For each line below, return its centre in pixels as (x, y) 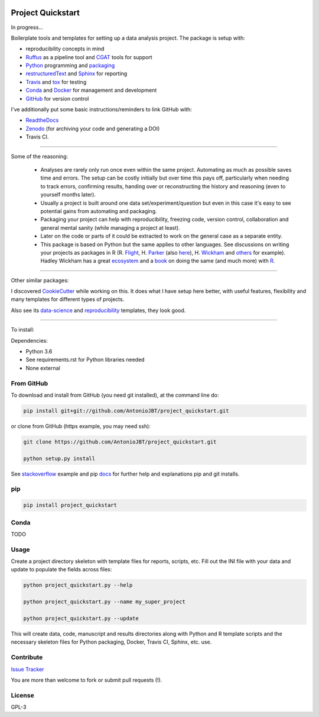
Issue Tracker (27, 669)
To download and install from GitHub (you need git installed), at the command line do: (115, 395)
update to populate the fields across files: (61, 570)
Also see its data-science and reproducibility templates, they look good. (98, 310)
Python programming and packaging (70, 66)
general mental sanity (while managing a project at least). (110, 227)
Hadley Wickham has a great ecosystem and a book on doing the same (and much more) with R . (158, 261)
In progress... (27, 27)
